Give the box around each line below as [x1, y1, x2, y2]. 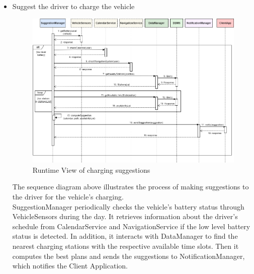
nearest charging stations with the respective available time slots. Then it [12, 240, 239, 251]
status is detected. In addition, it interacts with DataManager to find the [12, 231, 238, 241]
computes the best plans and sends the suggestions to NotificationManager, [12, 250, 245, 261]
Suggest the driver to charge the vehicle [12, 1, 135, 11]
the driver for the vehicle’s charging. [12, 191, 124, 201]
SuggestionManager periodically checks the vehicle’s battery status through [12, 201, 244, 212]
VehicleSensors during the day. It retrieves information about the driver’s [12, 211, 238, 222]
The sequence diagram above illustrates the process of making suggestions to [12, 181, 249, 192]
